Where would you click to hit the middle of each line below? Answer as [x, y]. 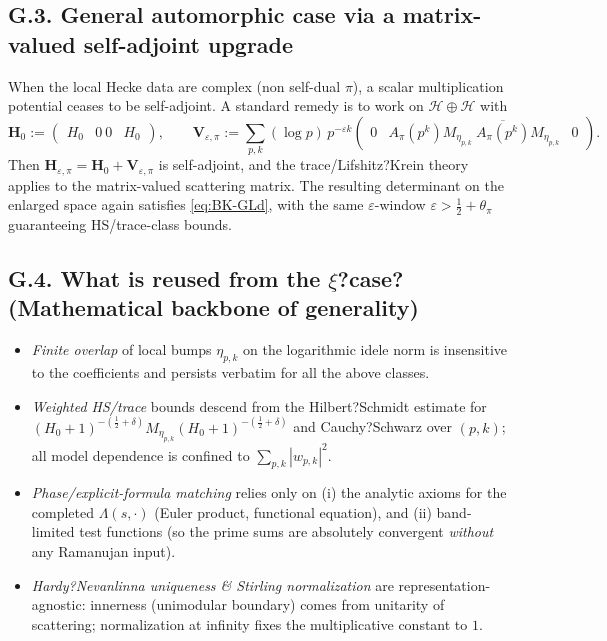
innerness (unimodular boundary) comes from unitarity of [267, 604]
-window [400, 204]
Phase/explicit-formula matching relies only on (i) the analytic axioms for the [269, 492]
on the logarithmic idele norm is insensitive [375, 349]
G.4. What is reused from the [164, 277]
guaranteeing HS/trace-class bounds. [120, 223]
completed [63, 511]
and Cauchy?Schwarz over [373, 426]
